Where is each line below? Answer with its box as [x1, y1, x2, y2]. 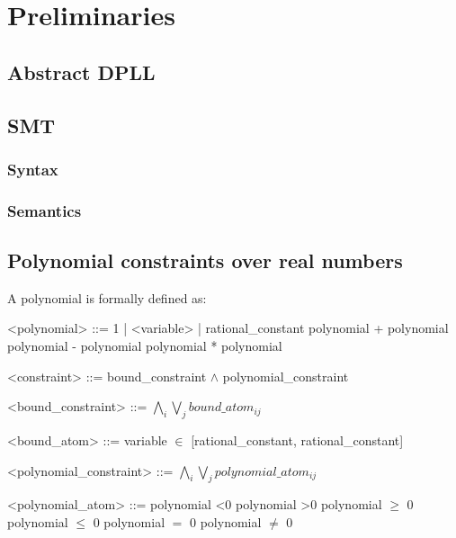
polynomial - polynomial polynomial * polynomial [7, 336, 282, 355]
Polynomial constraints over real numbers [7, 247, 403, 274]
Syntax [7, 157, 58, 180]
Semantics [7, 199, 82, 221]
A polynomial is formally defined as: [7, 288, 207, 307]
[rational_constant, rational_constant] [191, 431, 404, 449]
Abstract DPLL [7, 58, 156, 85]
